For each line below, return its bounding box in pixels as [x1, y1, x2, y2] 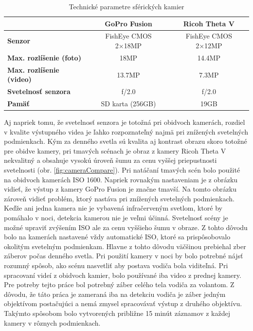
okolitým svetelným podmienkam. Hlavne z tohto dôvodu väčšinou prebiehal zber [4, 241, 246, 251]
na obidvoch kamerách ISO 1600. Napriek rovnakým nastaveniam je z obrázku [4, 174, 238, 184]
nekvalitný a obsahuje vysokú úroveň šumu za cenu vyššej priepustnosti [4, 155, 217, 165]
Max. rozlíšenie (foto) [7, 52, 81, 62]
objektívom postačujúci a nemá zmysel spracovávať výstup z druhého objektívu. [4, 298, 242, 309]
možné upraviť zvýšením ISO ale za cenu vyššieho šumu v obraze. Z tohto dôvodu [4, 222, 248, 232]
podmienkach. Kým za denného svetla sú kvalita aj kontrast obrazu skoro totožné [4, 136, 247, 146]
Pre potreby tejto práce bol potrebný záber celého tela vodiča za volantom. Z [4, 279, 235, 290]
